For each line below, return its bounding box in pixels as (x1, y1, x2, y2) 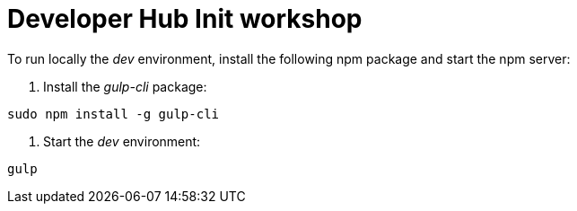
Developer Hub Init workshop (7, 4, 363, 34)
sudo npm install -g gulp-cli (7, 106, 220, 121)
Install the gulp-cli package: (43, 78, 207, 94)
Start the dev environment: (43, 133, 201, 149)
